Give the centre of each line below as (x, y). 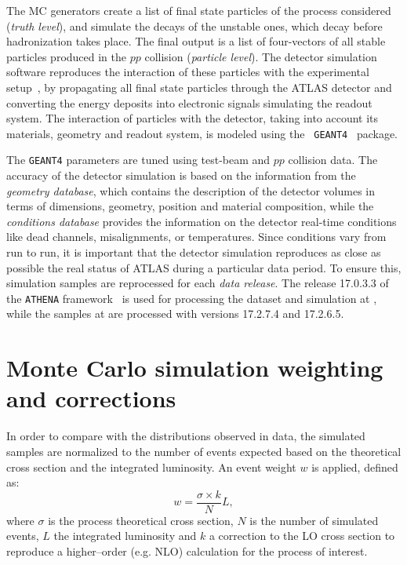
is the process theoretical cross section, (141, 520)
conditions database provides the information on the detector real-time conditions (202, 221)
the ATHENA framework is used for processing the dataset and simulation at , (192, 298)
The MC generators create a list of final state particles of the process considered (199, 10)
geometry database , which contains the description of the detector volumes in (191, 190)
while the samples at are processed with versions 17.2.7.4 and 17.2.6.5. (175, 313)
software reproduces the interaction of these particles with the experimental (188, 72)
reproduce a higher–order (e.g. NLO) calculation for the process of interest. (187, 551)
